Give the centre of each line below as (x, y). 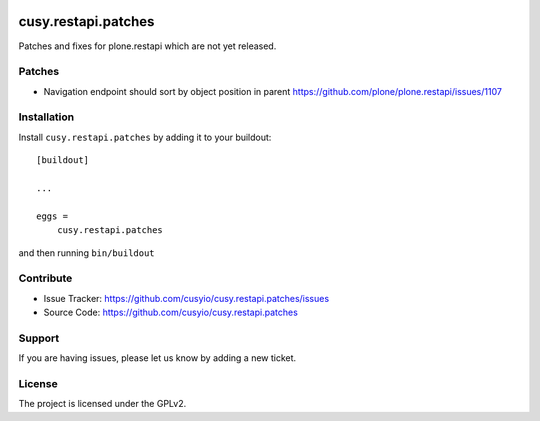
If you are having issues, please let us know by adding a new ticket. (157, 358)
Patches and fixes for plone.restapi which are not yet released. (147, 46)
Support (39, 338)
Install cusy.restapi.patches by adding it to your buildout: (145, 137)
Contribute (45, 278)
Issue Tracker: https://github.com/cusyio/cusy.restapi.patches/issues (186, 298)
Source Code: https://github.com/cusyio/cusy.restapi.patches (171, 312)
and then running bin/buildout (86, 252)
